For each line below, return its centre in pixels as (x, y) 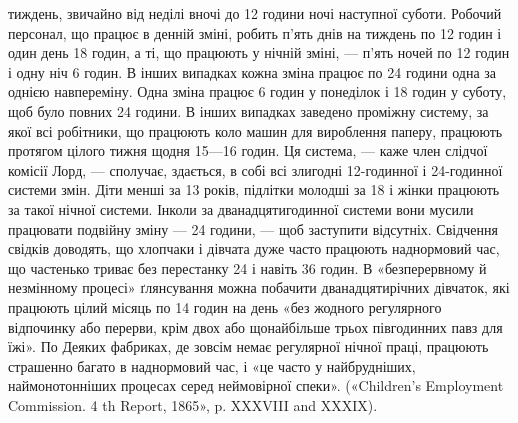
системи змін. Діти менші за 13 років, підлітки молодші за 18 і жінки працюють (254, 189)
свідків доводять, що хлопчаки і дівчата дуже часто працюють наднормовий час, (254, 248)
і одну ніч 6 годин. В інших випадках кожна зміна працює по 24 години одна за (252, 71)
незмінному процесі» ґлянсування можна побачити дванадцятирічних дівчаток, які (259, 287)
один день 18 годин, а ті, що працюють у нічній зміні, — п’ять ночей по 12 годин (259, 52)
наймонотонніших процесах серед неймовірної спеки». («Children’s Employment (256, 385)
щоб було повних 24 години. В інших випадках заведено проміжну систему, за (248, 110)
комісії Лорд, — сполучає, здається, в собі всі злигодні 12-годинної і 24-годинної (255, 169)
